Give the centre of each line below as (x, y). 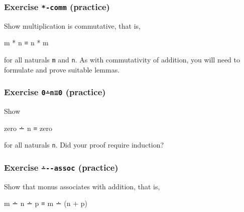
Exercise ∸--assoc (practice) (61, 167)
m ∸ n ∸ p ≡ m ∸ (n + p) (46, 203)
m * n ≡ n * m (26, 43)
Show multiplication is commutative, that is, (72, 25)
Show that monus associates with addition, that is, (82, 186)
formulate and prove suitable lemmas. (62, 69)
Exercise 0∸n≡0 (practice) (55, 92)
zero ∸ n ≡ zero (28, 128)
